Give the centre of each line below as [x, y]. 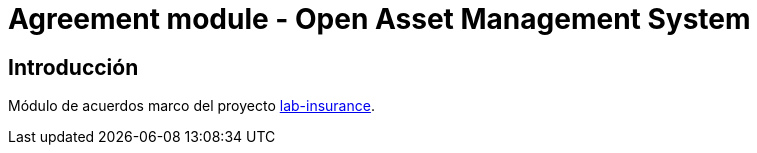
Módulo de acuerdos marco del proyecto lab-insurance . [191, 106]
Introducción [73, 67]
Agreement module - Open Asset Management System [379, 19]
